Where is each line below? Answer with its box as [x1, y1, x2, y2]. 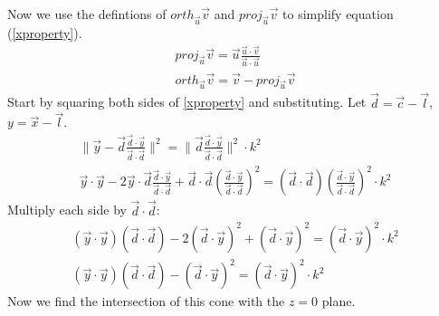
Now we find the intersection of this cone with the [7, 292, 285, 311]
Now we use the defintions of [7, 5, 167, 23]
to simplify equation [282, 5, 394, 23]
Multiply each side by [7, 200, 127, 219]
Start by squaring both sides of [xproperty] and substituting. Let [7, 92, 367, 111]
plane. [321, 292, 356, 311]
